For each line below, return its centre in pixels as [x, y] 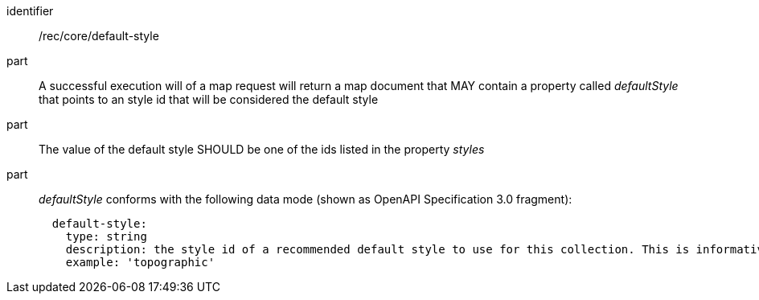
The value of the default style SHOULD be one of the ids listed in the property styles [262, 149]
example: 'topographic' [140, 262]
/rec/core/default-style [99, 36]
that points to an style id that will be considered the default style [209, 99]
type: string [106, 236]
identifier [30, 11]
